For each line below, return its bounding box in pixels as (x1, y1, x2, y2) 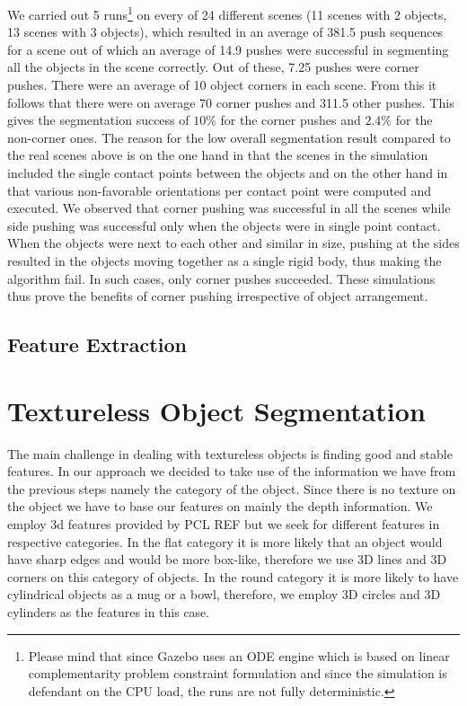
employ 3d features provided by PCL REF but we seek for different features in (7, 515, 440, 534)
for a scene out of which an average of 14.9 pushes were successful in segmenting (7, 40, 449, 58)
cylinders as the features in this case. (7, 603, 210, 621)
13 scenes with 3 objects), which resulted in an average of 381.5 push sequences (7, 22, 444, 41)
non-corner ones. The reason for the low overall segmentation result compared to (7, 128, 451, 146)
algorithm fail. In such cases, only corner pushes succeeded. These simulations (7, 269, 436, 287)
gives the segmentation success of (7, 110, 189, 129)
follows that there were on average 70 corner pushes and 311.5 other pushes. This (7, 93, 454, 111)
